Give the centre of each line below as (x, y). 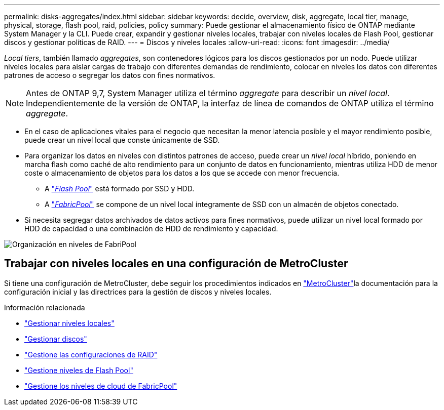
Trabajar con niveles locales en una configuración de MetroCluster (176, 264)
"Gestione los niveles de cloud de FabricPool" (101, 386)
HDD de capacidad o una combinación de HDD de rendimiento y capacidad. (151, 229)
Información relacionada (45, 307)
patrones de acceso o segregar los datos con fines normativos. (110, 75)
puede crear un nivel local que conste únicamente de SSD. (122, 140)
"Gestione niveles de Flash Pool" (79, 370)
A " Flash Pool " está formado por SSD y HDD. (120, 189)
